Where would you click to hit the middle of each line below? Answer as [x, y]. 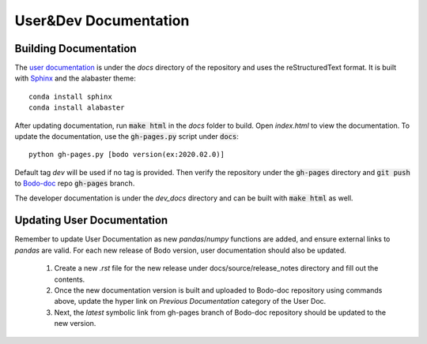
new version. [75, 323]
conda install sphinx [70, 96]
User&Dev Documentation [102, 21]
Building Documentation [76, 49]
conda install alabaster [77, 108]
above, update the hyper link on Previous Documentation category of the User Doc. [190, 301]
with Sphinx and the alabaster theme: [75, 78]
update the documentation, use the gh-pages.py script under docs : [127, 136]
